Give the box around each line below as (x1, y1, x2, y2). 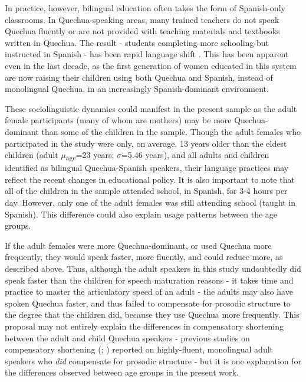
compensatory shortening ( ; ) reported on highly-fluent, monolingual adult (5, 343, 274, 355)
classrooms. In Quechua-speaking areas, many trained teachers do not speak (5, 13, 279, 25)
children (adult (5, 149, 58, 161)
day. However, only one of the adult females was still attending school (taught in (5, 196, 296, 209)
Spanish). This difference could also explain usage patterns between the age (5, 208, 278, 220)
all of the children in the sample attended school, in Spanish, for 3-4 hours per (5, 185, 288, 197)
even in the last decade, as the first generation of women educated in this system (5, 59, 297, 71)
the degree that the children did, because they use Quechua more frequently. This (5, 308, 300, 321)
